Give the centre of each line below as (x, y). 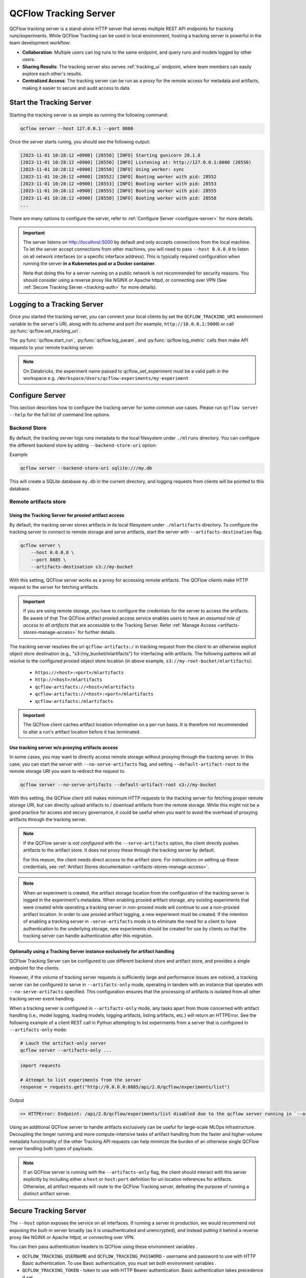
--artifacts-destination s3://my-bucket (82, 567)
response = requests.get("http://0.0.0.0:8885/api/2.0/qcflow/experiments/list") (125, 1087)
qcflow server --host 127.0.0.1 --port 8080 (77, 128)
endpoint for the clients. (34, 968)
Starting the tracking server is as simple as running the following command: (89, 115)
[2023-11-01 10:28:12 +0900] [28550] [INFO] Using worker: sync (102, 169)
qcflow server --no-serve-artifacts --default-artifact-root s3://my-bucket (118, 784)
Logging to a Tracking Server (57, 304)
